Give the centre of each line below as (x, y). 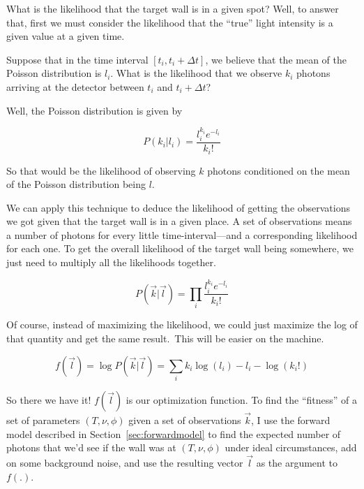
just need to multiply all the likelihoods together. (111, 262)
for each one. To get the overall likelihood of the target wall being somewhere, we (180, 248)
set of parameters (43, 420)
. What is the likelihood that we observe (196, 73)
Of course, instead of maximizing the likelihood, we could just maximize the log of (182, 324)
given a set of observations (185, 420)
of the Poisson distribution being (76, 184)
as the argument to (297, 463)
